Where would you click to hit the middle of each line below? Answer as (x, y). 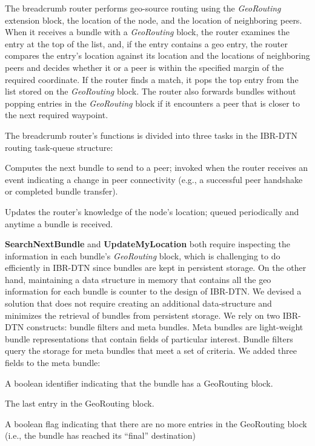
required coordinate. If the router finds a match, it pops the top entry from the (152, 79)
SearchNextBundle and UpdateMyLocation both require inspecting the (148, 244)
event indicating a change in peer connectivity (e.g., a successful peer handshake (154, 179)
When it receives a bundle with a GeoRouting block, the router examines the (148, 32)
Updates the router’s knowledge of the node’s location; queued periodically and (152, 211)
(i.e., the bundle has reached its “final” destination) (100, 435)
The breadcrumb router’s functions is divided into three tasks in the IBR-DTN (151, 135)
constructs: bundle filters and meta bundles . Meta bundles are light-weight (165, 327)
